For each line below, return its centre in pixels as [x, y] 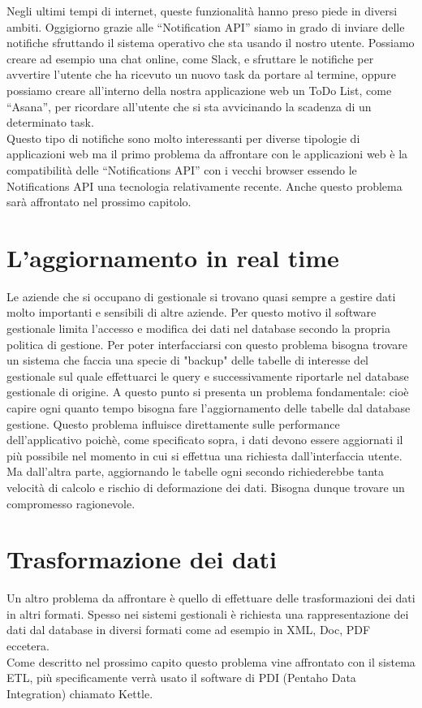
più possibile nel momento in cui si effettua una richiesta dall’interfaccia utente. [205, 455]
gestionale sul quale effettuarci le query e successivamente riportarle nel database [208, 376]
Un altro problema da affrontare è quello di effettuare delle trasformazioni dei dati [211, 598]
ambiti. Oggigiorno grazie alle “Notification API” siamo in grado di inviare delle [206, 26]
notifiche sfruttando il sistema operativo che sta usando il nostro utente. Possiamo [211, 43]
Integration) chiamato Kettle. [80, 693]
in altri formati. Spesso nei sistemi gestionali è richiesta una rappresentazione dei [208, 613]
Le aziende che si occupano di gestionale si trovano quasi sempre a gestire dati [201, 296]
